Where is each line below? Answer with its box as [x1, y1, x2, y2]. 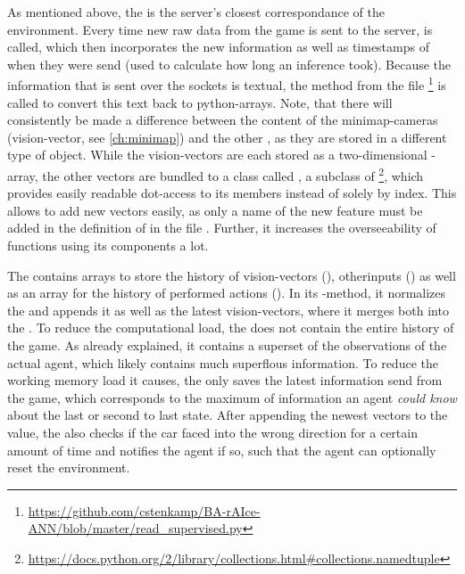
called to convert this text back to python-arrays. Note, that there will [7, 93, 393, 111]
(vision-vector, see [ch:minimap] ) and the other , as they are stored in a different [7, 127, 447, 146]
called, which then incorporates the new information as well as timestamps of [7, 37, 429, 56]
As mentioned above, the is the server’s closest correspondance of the [7, 3, 385, 20]
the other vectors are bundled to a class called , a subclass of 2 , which [42, 164, 424, 184]
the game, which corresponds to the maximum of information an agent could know [7, 388, 457, 406]
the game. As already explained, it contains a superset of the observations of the [7, 336, 447, 354]
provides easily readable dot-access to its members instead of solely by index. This [7, 184, 457, 202]
